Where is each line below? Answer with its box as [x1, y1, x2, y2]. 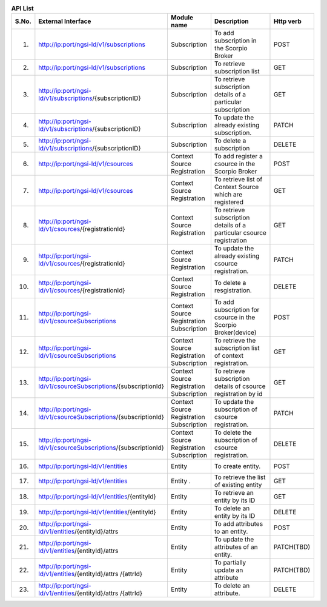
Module [170, 13, 194, 22]
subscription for [214, 306, 260, 314]
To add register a [214, 152, 263, 161]
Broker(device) [214, 328, 257, 337]
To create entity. [214, 462, 261, 471]
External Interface [38, 17, 91, 25]
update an [214, 566, 243, 574]
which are [214, 190, 243, 199]
